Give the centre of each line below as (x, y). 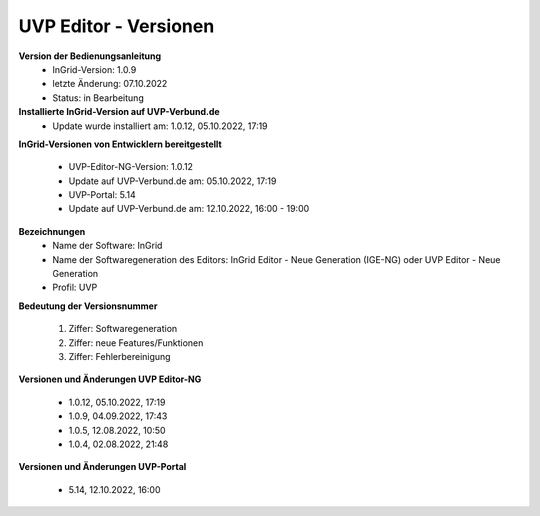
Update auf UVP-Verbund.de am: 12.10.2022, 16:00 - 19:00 (189, 209)
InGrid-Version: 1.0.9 (94, 69)
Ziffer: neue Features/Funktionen (136, 342)
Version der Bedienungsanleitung (90, 56)
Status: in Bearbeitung (98, 97)
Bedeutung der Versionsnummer (88, 306)
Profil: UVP (75, 287)
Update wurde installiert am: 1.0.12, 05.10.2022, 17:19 (160, 126)
